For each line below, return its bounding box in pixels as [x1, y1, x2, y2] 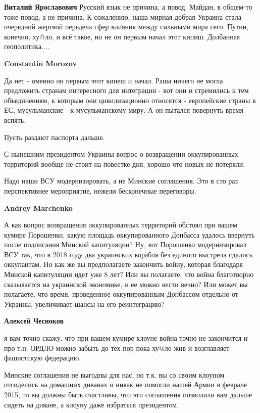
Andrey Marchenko [4, 202, 73, 213]
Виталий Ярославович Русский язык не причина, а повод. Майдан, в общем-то [4, 2, 252, 12]
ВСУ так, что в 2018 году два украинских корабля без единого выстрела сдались [4, 249, 253, 259]
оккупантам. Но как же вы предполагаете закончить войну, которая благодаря [4, 259, 243, 269]
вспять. [4, 114, 26, 125]
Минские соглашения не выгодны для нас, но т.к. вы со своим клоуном [4, 369, 225, 380]
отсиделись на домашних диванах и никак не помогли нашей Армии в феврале [4, 379, 247, 390]
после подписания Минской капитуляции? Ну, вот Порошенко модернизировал [4, 239, 247, 250]
